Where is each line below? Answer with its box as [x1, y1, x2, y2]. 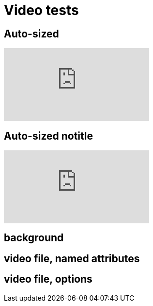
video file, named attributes [4, 252, 140, 265]
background [4, 232, 64, 244]
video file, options [4, 273, 92, 286]
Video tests [4, 2, 79, 18]
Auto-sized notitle [4, 129, 93, 142]
